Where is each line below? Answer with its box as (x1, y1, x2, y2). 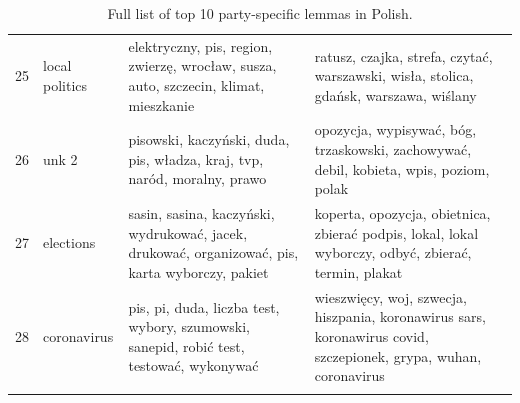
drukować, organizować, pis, (128, 242, 299, 263)
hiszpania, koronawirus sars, (314, 306, 486, 327)
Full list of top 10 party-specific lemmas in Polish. (107, 3, 413, 23)
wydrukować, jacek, (128, 222, 248, 243)
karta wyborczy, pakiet (128, 261, 269, 282)
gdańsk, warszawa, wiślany (314, 84, 477, 105)
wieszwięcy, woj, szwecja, (314, 286, 467, 307)
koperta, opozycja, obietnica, (314, 203, 491, 224)
